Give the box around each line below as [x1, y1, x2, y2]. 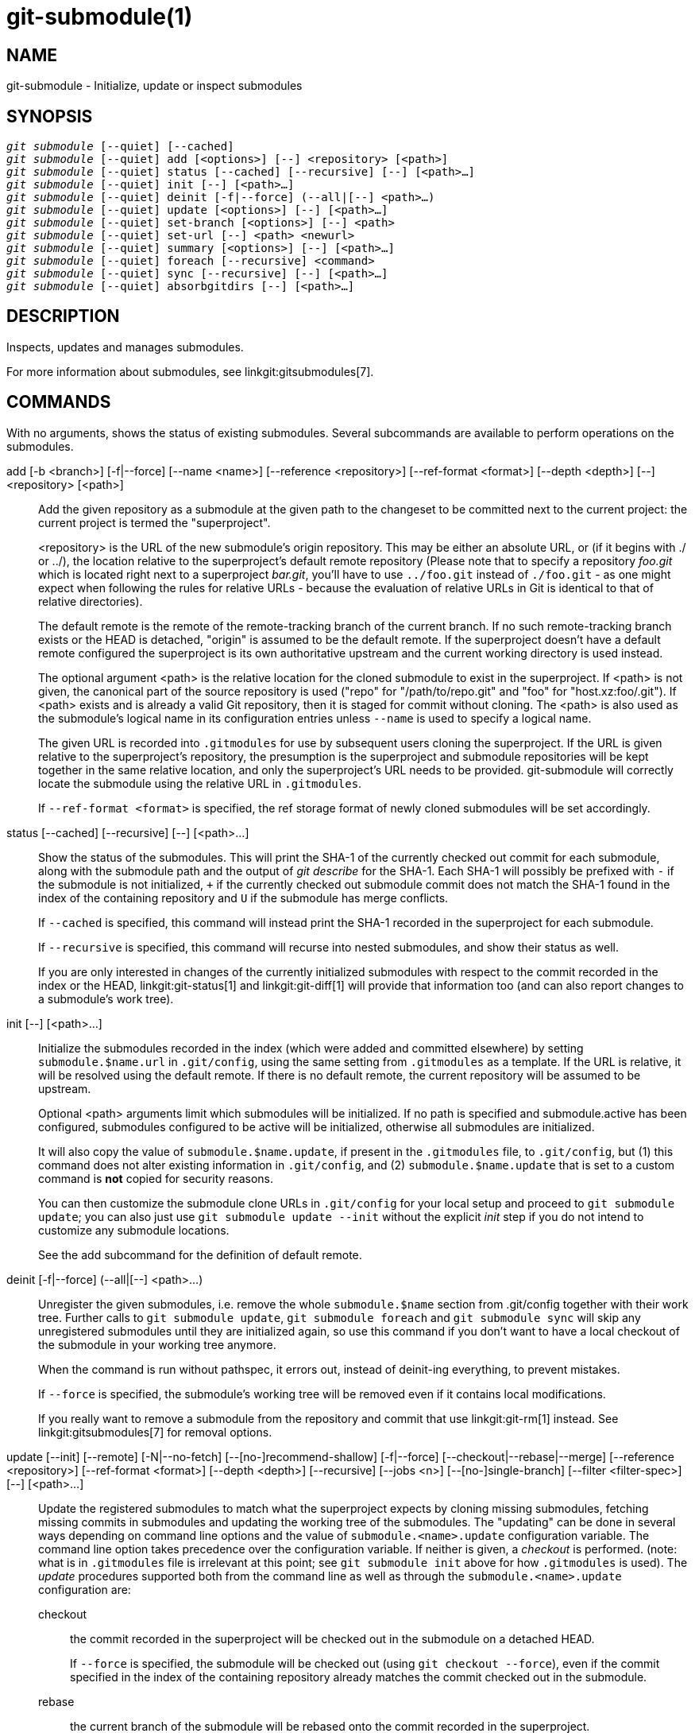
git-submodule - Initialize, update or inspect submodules [6, 79, 303, 93]
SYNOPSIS [6, 106, 93, 126]
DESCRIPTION [6, 306, 120, 327]
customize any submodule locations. [38, 1223, 230, 1237]
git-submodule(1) [6, 3, 193, 30]
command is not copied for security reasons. [38, 1171, 274, 1185]
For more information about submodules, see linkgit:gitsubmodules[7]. [6, 364, 374, 378]
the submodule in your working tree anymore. [38, 1337, 276, 1351]
